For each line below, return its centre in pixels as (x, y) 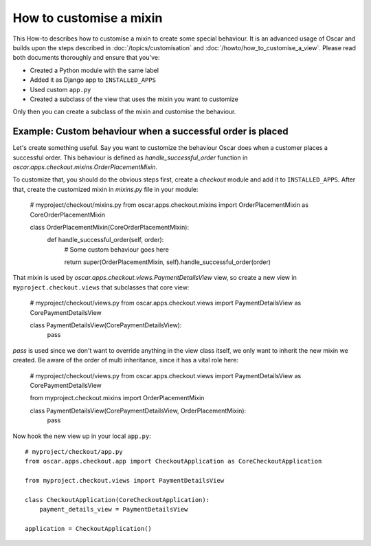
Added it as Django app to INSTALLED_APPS (93, 80)
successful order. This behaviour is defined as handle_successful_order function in (130, 157)
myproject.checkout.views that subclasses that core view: (101, 287)
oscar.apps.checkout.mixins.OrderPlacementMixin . (85, 167)
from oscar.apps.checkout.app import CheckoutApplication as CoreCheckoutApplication (173, 461)
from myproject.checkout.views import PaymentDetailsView (125, 481)
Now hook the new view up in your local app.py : (82, 436)
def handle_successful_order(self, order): (105, 240)
